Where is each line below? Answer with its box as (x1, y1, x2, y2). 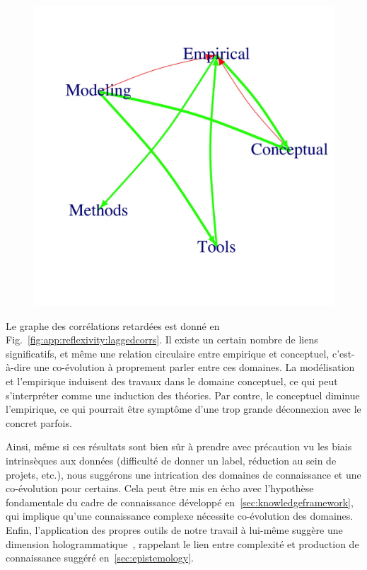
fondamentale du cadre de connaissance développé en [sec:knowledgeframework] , (6, 494, 354, 509)
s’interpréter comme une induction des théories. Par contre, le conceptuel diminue (6, 387, 360, 402)
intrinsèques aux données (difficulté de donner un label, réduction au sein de (6, 452, 337, 467)
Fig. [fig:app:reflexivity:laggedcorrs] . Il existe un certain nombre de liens (6, 332, 318, 347)
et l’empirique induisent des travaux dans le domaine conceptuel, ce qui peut (6, 373, 338, 388)
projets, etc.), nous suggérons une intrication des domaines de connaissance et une (6, 467, 361, 481)
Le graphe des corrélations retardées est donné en (6, 318, 220, 333)
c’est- (332, 346, 355, 360)
